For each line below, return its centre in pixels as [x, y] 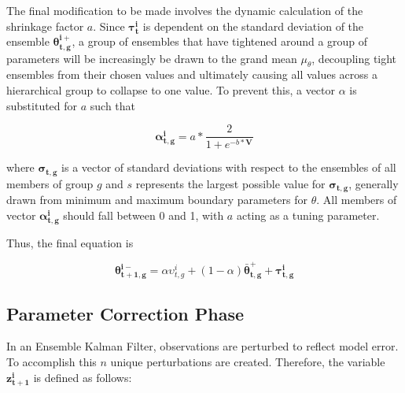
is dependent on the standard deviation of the [253, 26]
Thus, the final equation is [70, 242]
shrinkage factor [45, 26]
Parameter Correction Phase [125, 313]
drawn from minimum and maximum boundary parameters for [157, 200]
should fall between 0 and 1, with [144, 215]
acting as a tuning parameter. [308, 215]
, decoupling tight [354, 58]
